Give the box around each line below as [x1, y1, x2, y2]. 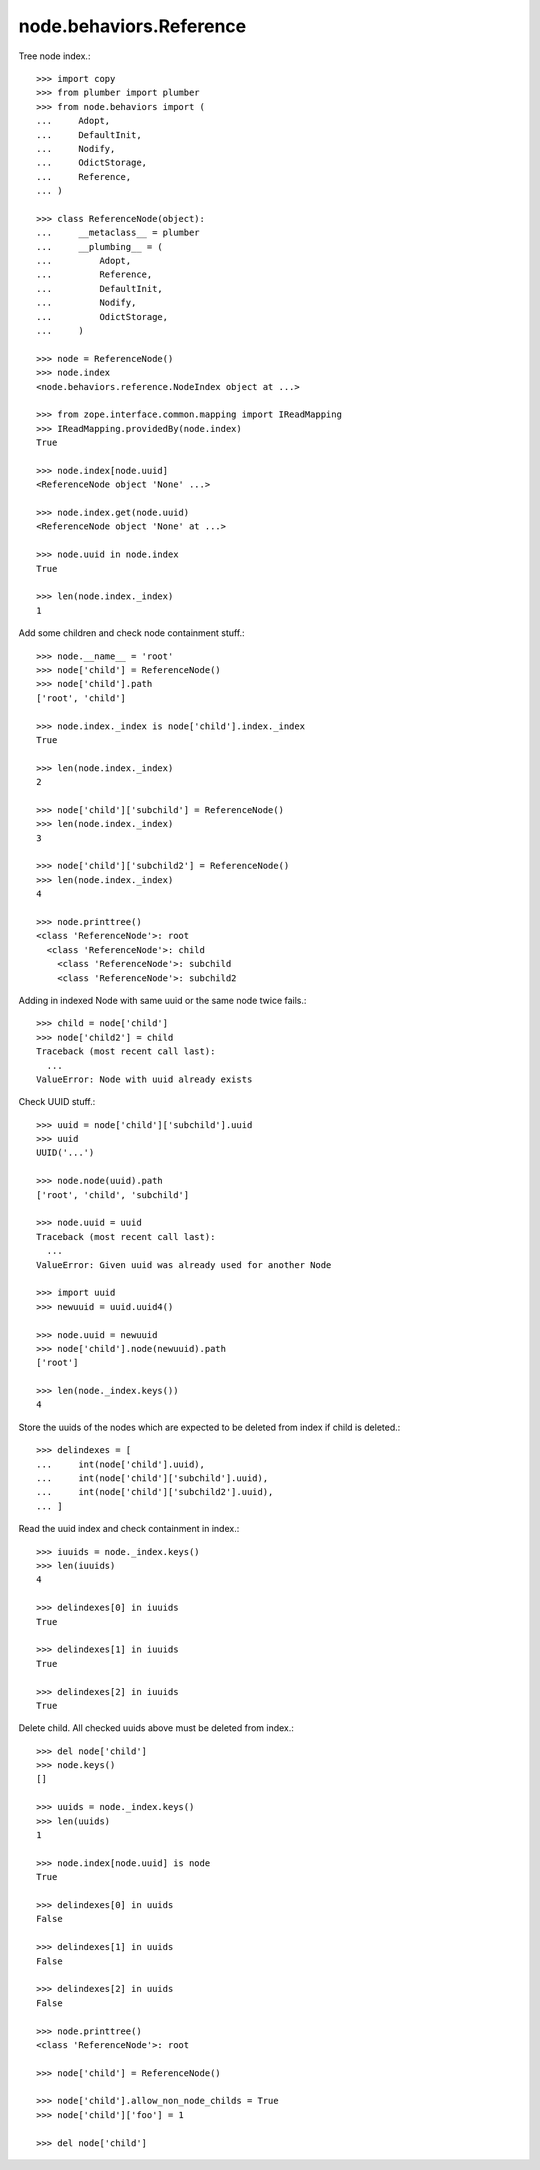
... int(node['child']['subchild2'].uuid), [36, 1486, 274, 1498]
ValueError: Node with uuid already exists [36, 1073, 253, 1085]
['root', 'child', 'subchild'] [36, 1189, 190, 1200]
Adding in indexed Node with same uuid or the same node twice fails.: [18, 994, 307, 1006]
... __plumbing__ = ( [36, 241, 164, 252]
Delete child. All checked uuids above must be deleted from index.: [18, 1722, 295, 1734]
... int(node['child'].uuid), [36, 1458, 205, 1470]
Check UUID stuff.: [18, 1096, 96, 1108]
